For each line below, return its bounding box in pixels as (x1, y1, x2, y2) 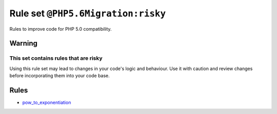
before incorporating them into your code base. (9, 73, 110, 79)
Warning (9, 39, 38, 48)
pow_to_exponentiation (22, 100, 71, 105)
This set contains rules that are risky (9, 55, 103, 62)
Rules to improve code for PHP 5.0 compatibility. (9, 26, 112, 32)
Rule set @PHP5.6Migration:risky (9, 8, 166, 19)
